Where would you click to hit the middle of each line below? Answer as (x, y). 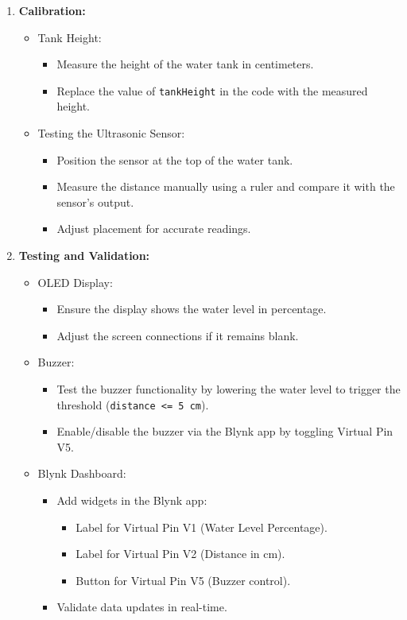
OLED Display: (75, 282)
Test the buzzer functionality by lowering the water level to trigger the (229, 388)
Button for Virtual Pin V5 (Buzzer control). (183, 580)
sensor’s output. (95, 201)
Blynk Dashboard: (82, 473)
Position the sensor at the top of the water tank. (175, 159)
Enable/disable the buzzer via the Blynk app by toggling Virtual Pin (225, 431)
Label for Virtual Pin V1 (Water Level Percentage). (202, 527)
